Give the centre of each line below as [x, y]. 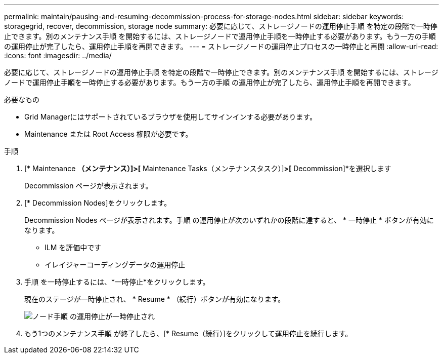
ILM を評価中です [73, 247]
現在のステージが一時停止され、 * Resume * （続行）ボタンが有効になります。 [155, 299]
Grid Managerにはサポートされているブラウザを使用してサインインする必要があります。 [171, 117]
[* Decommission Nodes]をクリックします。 [98, 203]
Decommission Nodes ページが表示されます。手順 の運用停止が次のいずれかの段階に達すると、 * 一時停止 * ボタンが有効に [229, 220]
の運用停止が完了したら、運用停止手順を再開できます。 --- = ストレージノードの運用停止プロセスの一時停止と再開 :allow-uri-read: [221, 46]
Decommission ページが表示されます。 [88, 186]
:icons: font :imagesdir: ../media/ [58, 55]
